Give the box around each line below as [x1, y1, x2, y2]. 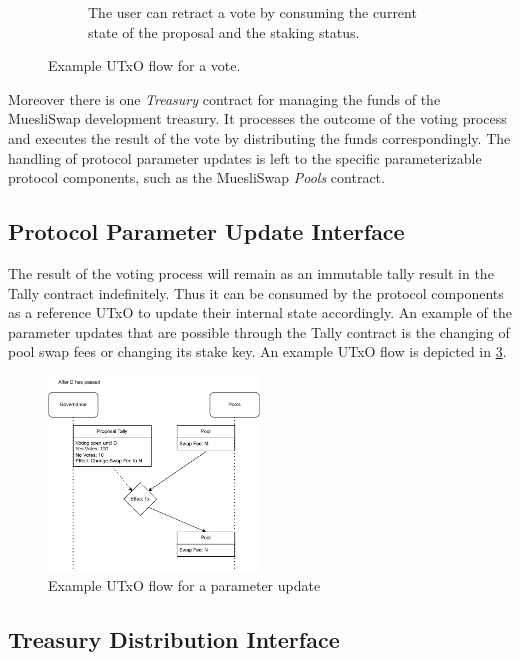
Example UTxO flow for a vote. [48, 55, 241, 76]
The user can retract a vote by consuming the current [88, 2, 417, 22]
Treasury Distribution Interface [8, 624, 340, 655]
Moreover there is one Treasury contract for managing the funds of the [8, 88, 441, 109]
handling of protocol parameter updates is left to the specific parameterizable [8, 147, 482, 168]
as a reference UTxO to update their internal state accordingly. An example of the [8, 302, 512, 323]
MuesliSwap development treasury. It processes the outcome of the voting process [8, 108, 507, 129]
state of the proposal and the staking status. [88, 21, 360, 42]
